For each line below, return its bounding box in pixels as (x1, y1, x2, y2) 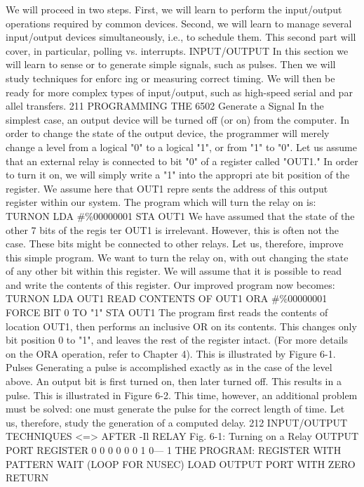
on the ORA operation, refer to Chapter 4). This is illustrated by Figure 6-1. (6, 346, 336, 361)
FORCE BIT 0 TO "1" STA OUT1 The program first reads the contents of (6, 305, 328, 320)
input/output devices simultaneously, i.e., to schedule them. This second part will (6, 30, 356, 44)
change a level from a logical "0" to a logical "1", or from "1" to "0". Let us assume (6, 139, 357, 154)
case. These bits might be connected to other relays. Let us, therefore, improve (6, 236, 344, 251)
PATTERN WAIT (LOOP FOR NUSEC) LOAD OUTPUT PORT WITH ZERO (6, 456, 356, 471)
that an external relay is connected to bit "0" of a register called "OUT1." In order (6, 153, 358, 168)
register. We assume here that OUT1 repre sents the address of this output (6, 181, 328, 195)
